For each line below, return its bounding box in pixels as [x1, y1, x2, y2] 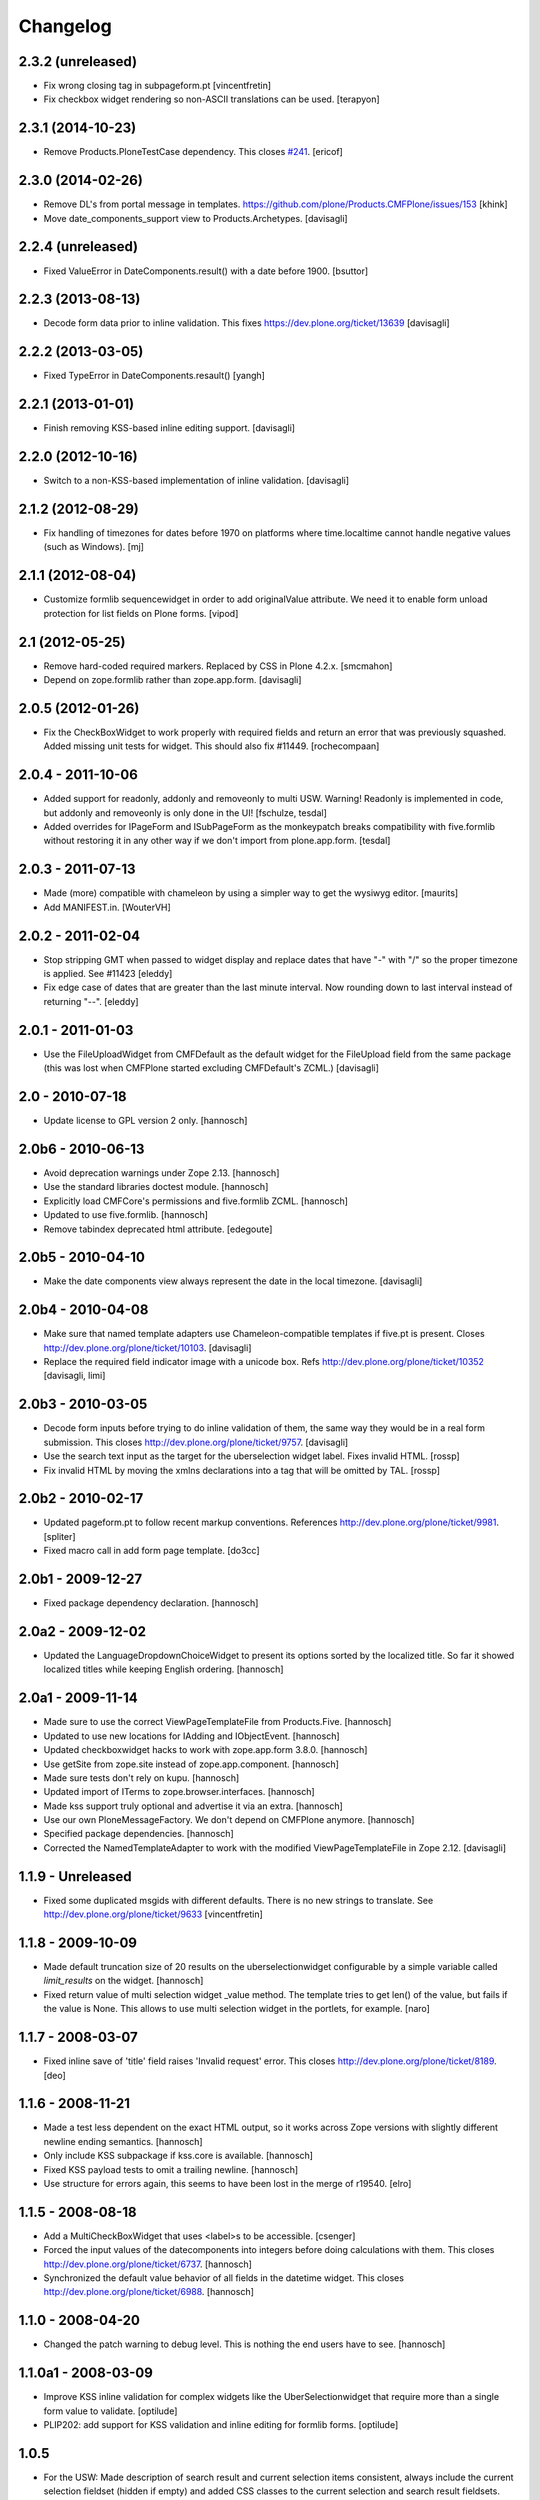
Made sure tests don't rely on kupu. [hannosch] [43, 1771, 240, 1784]
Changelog [18, 15, 112, 37]
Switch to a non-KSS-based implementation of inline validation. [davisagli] [43, 475, 350, 487]
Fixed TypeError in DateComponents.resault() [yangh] [43, 370, 265, 382]
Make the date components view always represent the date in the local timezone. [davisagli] [43, 1275, 423, 1287]
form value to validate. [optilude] [43, 2405, 178, 2417]
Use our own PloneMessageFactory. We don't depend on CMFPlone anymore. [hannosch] [43, 1814, 415, 1826]
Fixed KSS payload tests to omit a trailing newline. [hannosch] [43, 2163, 299, 2175]
